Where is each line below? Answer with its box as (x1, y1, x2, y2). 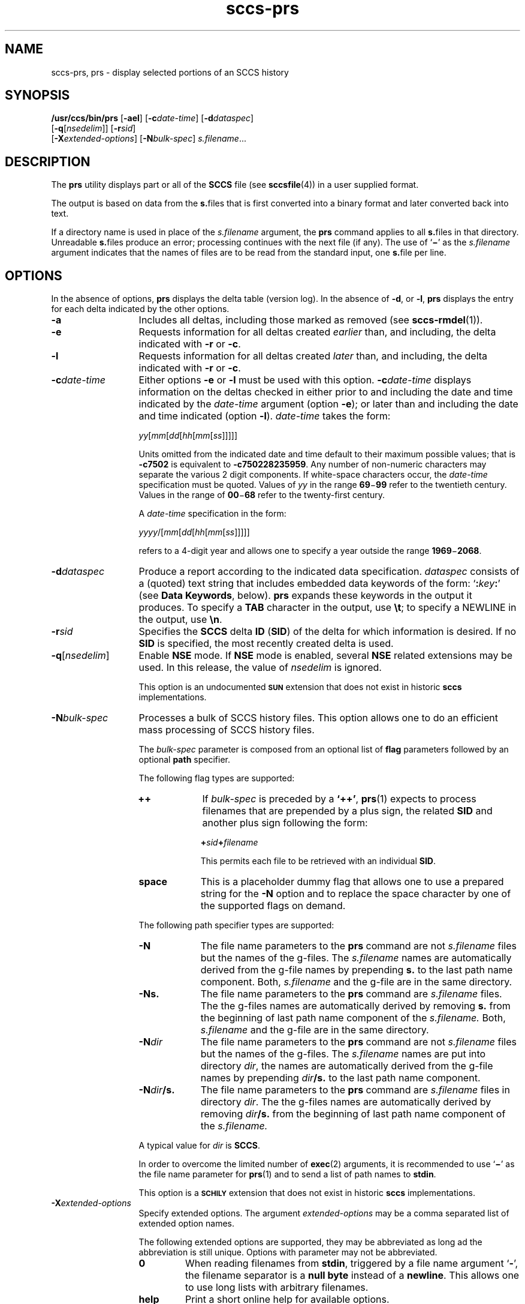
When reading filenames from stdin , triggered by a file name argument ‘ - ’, (185, 1257, 518, 1270)
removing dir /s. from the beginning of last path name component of (200, 1108, 506, 1120)
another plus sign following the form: (202, 817, 368, 829)
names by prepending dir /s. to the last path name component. (200, 1072, 481, 1084)
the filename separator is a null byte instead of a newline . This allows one (185, 1269, 520, 1282)
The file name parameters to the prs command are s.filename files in (200, 1084, 510, 1096)
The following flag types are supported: (138, 773, 295, 784)
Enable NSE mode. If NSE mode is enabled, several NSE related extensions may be (138, 649, 513, 662)
